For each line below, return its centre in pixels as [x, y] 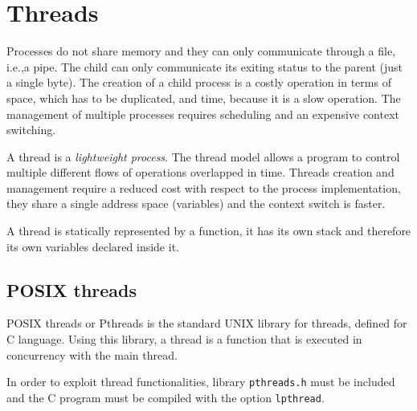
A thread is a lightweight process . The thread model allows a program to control [203, 156]
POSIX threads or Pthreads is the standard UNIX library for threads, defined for [207, 323]
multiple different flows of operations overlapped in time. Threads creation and [200, 172]
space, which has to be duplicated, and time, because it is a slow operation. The [204, 98]
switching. [31, 130]
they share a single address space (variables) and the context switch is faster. [196, 203]
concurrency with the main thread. [92, 354]
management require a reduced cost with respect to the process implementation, [204, 187]
